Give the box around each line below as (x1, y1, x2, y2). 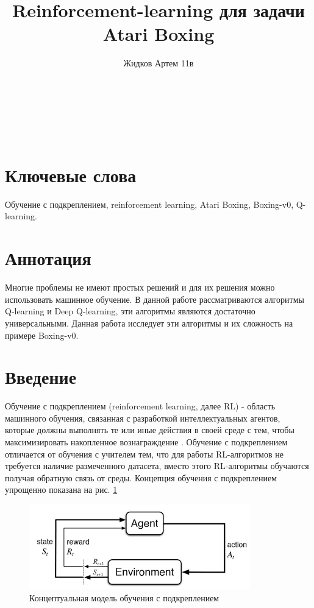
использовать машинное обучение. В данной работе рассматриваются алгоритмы (5, 292, 304, 305)
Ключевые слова (5, 162, 137, 187)
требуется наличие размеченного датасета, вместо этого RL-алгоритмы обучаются (5, 459, 309, 472)
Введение (5, 364, 77, 389)
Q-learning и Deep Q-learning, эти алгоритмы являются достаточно (5, 305, 255, 317)
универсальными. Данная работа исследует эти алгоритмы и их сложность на (5, 316, 293, 329)
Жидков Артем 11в (123, 57, 194, 69)
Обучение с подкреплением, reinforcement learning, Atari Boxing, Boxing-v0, (5, 197, 294, 210)
